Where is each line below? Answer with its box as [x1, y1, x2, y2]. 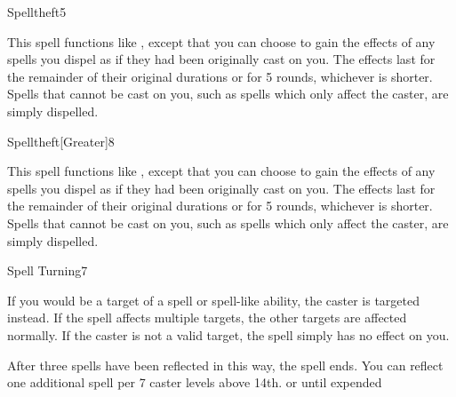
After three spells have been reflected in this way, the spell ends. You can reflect [7, 355, 444, 374]
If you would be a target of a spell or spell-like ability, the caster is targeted [7, 290, 420, 309]
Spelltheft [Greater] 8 [7, 131, 115, 150]
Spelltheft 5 [7, 3, 67, 20]
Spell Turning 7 [7, 261, 88, 280]
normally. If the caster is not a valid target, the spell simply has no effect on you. [7, 325, 450, 344]
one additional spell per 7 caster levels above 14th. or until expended [7, 373, 382, 392]
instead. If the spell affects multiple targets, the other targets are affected [7, 308, 407, 327]
